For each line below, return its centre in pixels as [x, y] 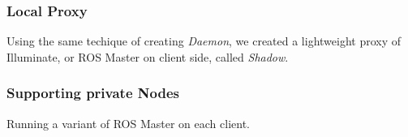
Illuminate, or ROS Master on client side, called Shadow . [148, 56]
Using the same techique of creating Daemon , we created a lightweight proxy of [204, 41]
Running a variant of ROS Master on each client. [128, 123]
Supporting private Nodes [93, 93]
